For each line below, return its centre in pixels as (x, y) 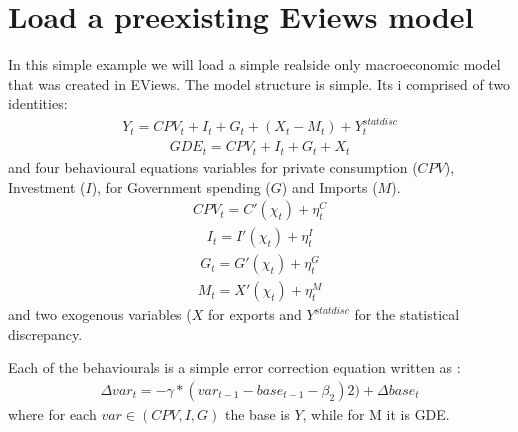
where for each (52, 414)
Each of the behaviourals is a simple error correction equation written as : (234, 367)
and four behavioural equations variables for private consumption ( (213, 166)
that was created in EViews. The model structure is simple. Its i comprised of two (259, 83)
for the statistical (407, 314)
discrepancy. (45, 333)
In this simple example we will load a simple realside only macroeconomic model (254, 64)
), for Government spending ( (181, 186)
